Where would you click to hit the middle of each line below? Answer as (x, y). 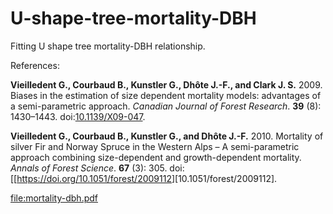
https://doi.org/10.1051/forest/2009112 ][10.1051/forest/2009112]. (147, 178)
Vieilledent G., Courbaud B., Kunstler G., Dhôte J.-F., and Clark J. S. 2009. (166, 84)
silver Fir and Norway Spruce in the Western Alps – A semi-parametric (155, 146)
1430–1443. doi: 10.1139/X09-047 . (78, 116)
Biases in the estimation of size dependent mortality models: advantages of (166, 95)
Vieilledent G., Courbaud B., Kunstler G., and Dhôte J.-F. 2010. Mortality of (167, 136)
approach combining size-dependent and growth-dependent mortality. (156, 157)
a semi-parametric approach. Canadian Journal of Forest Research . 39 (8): (166, 106)
